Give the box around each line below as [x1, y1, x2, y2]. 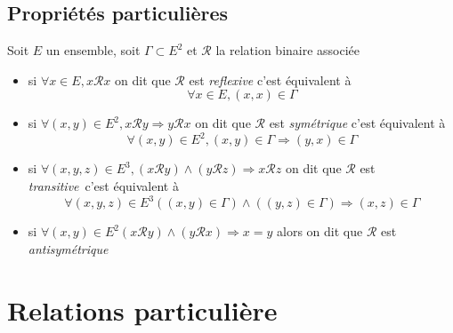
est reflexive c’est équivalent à [189, 70, 352, 89]
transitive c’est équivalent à [28, 177, 179, 195]
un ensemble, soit [45, 41, 141, 59]
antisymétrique [28, 239, 109, 258]
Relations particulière [7, 291, 278, 328]
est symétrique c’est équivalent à [269, 114, 446, 132]
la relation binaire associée [215, 41, 360, 59]
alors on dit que [277, 222, 363, 241]
